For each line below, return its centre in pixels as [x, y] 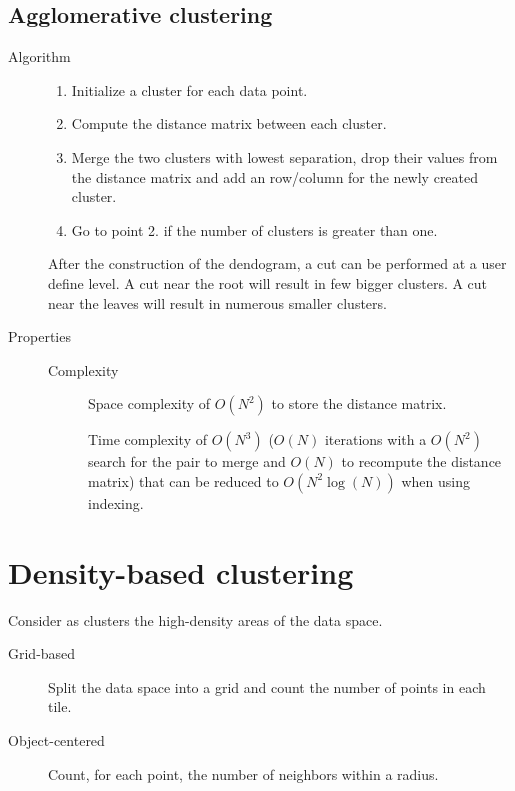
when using [435, 480]
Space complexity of [149, 403]
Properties [39, 336]
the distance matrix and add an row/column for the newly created [275, 176]
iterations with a [375, 439]
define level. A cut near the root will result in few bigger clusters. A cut [268, 282]
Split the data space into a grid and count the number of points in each [267, 686]
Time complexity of [147, 439]
